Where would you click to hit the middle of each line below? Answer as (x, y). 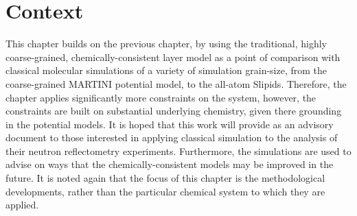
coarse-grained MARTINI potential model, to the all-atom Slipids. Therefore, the (176, 83)
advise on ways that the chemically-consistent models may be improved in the (170, 164)
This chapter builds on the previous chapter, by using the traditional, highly (166, 44)
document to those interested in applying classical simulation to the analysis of (172, 137)
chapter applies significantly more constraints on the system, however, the (161, 97)
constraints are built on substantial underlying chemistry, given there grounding (174, 111)
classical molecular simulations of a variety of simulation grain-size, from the (166, 70)
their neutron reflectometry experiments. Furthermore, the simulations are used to (178, 151)
